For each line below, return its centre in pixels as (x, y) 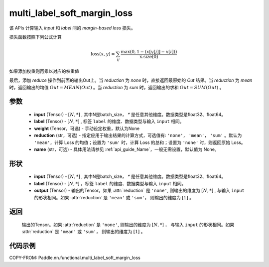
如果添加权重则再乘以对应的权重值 (44, 71)
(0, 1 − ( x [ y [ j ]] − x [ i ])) (153, 52)
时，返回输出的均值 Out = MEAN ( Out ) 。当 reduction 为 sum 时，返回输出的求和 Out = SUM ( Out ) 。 (117, 87)
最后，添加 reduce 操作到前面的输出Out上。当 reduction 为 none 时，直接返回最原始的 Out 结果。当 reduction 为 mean (131, 80)
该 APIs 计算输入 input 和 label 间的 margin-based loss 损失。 (72, 28)
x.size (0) (149, 57)
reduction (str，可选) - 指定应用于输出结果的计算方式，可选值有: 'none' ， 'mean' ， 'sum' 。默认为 (138, 135)
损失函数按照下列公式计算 (35, 37)
